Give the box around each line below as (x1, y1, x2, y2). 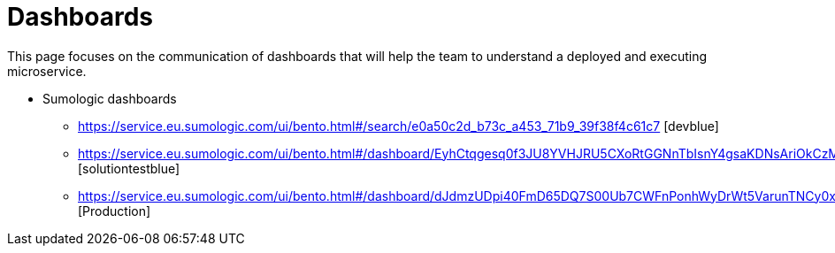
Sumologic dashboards (42, 90, 177, 106)
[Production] (78, 203, 151, 218)
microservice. (7, 63, 87, 79)
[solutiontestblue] (78, 160, 180, 176)
